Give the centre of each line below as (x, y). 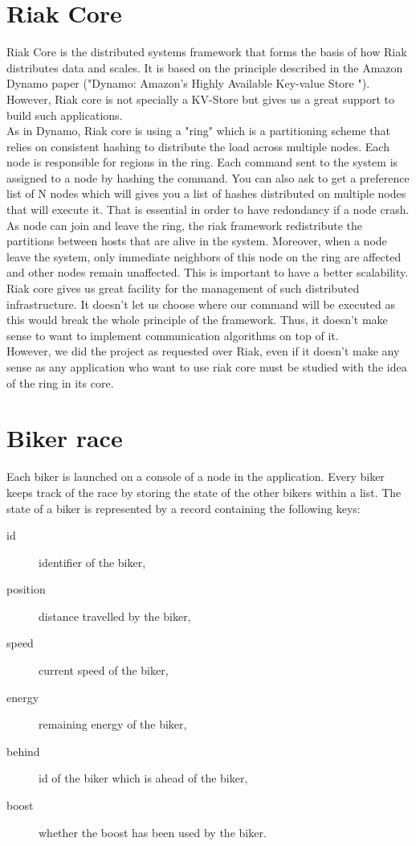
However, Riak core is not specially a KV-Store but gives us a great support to (200, 99)
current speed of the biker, (104, 670)
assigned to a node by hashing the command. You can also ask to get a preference (208, 177)
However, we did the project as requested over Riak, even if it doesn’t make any (203, 351)
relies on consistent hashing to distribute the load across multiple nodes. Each (198, 146)
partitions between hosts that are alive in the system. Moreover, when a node (197, 241)
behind (23, 751)
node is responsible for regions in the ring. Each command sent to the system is (202, 162)
